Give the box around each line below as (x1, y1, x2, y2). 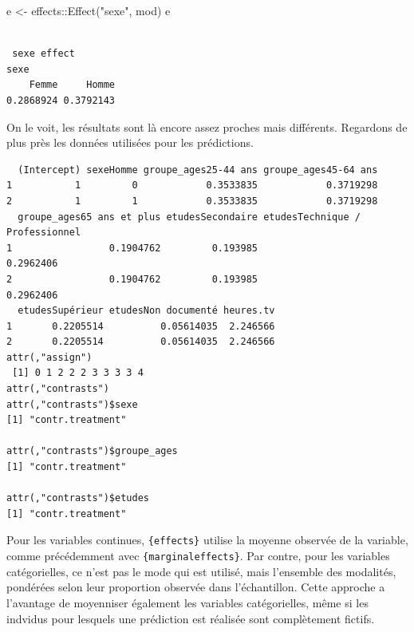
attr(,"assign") (6, 351, 93, 363)
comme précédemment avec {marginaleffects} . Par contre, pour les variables (6, 547, 390, 564)
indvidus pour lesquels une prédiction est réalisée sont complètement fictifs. (6, 610, 375, 626)
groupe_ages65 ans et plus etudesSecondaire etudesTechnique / (18, 211, 361, 223)
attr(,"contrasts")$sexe (6, 398, 138, 410)
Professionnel (6, 227, 81, 239)
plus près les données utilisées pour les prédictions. (6, 134, 254, 151)
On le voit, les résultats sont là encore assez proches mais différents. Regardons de (6, 118, 408, 135)
